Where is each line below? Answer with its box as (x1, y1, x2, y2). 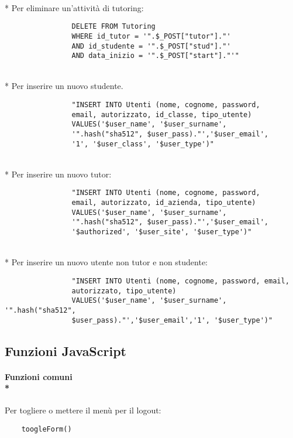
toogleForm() (21, 425, 72, 433)
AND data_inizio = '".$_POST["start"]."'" (71, 52, 239, 60)
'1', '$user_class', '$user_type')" (71, 139, 214, 148)
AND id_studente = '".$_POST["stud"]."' (71, 42, 231, 50)
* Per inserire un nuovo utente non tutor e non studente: (5, 256, 208, 268)
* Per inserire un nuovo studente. (5, 80, 123, 92)
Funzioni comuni (5, 370, 73, 382)
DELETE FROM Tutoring (71, 22, 156, 31)
